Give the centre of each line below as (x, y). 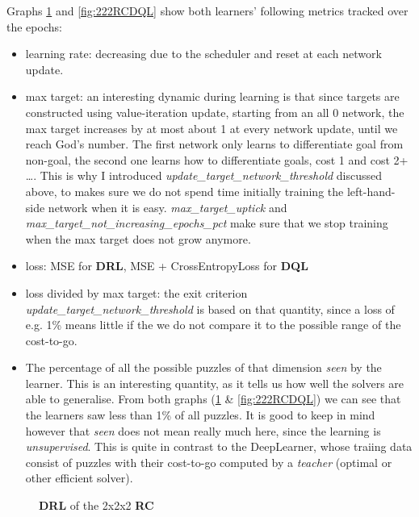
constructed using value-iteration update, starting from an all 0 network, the (215, 112)
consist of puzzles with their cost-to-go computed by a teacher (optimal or (209, 462)
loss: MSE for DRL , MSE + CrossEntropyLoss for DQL (167, 266)
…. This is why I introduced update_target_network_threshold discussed (204, 175)
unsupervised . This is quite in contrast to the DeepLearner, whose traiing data (219, 446)
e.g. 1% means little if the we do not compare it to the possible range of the (213, 325)
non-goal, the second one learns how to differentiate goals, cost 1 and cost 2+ (217, 159)
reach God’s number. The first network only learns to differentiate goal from (214, 144)
